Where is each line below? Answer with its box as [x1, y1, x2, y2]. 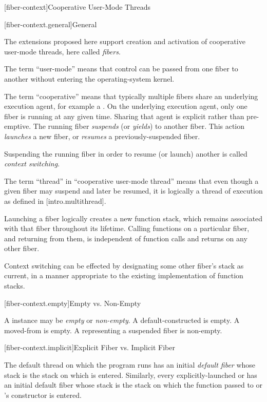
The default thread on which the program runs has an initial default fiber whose [4, 359, 256, 370]
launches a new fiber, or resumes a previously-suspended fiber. [4, 130, 200, 141]
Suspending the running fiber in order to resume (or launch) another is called [4, 148, 247, 159]
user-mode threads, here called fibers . [4, 46, 121, 56]
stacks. [4, 280, 25, 291]
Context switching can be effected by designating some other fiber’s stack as [4, 260, 244, 271]
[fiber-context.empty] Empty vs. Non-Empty [4, 297, 141, 308]
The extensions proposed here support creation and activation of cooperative [4, 36, 245, 47]
